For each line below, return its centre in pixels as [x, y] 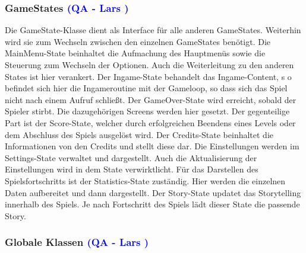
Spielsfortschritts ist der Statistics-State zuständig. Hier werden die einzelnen [145, 180]
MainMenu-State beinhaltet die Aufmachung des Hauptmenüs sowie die [135, 53]
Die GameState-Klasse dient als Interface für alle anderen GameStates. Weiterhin [153, 30]
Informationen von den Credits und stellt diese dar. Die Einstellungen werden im [152, 146]
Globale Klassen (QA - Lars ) [77, 242]
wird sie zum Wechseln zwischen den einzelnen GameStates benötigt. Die [138, 41]
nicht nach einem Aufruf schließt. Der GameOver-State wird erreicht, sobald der [151, 99]
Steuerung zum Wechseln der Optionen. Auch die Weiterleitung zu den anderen [149, 65]
